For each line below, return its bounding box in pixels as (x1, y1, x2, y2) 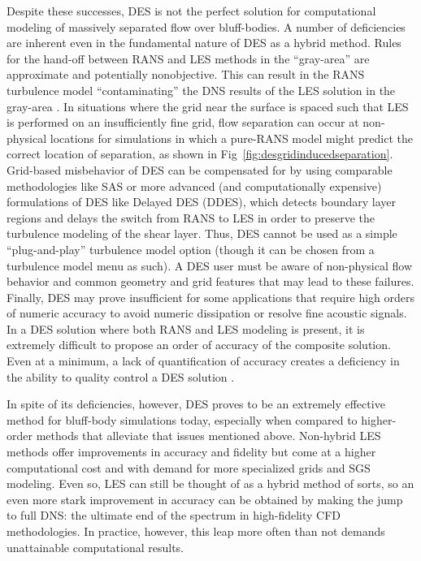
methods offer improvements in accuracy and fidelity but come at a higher (7, 443, 376, 460)
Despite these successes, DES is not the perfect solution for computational (7, 2, 376, 19)
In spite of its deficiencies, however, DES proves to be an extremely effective (7, 395, 385, 412)
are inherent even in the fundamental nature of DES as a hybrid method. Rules (7, 34, 401, 51)
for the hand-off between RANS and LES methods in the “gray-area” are (7, 50, 370, 67)
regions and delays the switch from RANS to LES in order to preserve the (7, 209, 375, 226)
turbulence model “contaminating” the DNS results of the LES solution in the (7, 81, 396, 98)
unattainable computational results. (7, 538, 184, 555)
